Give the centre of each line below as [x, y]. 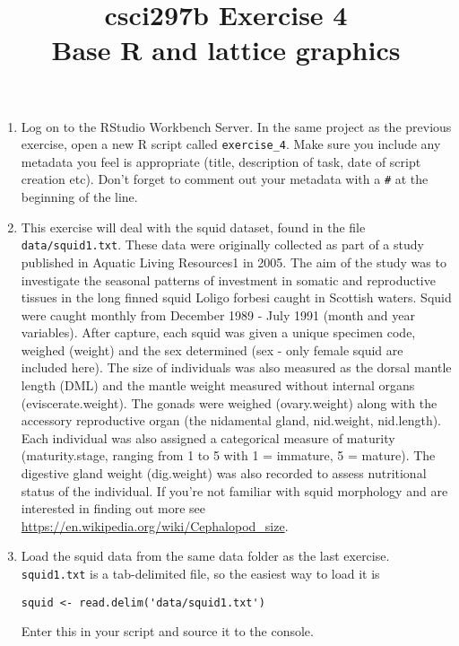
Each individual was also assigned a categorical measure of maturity [208, 437]
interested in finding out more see [113, 508]
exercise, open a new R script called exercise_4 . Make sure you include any [231, 144]
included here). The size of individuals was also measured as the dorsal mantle [236, 367]
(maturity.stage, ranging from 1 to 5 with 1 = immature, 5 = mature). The [228, 455]
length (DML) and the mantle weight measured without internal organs [218, 385]
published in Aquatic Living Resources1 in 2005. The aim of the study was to [234, 262]
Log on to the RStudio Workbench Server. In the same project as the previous [236, 126]
